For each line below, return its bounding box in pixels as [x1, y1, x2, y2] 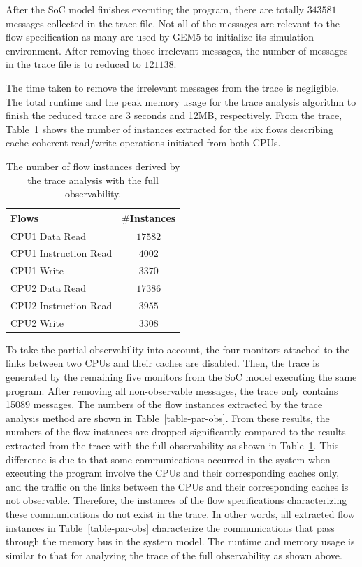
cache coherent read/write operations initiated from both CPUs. [6, 135, 281, 150]
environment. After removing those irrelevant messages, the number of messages [6, 43, 348, 57]
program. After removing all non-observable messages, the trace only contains [6, 383, 338, 398]
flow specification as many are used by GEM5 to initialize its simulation [6, 29, 314, 44]
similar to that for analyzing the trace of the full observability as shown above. [6, 547, 342, 562]
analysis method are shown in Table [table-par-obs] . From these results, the [6, 410, 330, 425]
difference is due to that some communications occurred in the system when [6, 451, 331, 466]
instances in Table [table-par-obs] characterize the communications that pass [6, 520, 335, 535]
